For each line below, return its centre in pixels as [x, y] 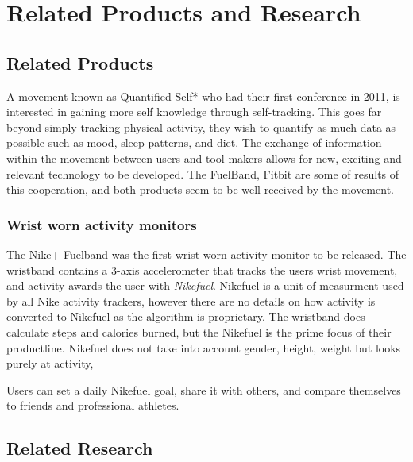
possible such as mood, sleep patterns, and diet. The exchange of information [194, 142]
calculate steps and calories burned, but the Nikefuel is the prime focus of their [199, 331]
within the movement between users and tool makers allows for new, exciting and [204, 158]
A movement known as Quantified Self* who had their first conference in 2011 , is [203, 96]
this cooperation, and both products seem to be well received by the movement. [200, 189]
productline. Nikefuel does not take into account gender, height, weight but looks [204, 347]
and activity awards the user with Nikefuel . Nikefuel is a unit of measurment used [205, 285]
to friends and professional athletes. [93, 405]
